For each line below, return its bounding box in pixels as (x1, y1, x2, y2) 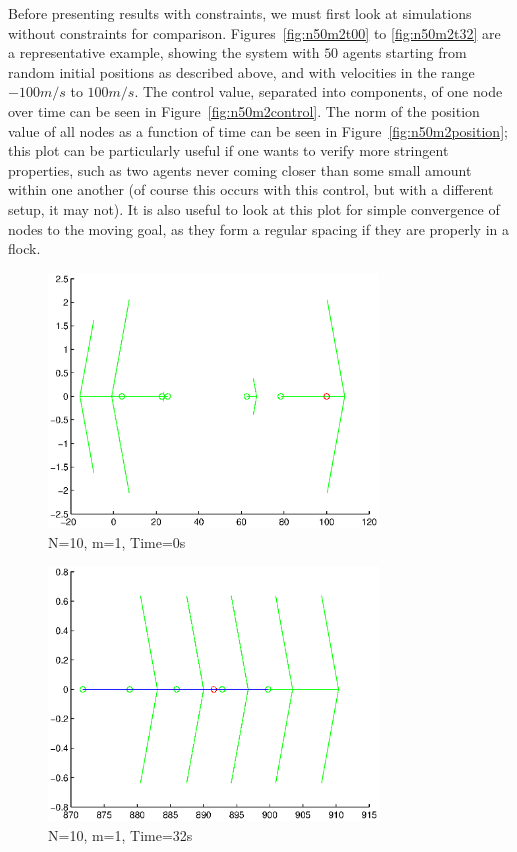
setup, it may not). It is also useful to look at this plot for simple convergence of (8, 198, 500, 219)
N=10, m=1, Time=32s (48, 824, 193, 845)
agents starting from (342, 42, 467, 63)
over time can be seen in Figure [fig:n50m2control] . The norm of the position (8, 100, 480, 121)
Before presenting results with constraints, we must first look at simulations (8, 3, 472, 23)
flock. (8, 238, 41, 259)
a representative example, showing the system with (8, 42, 320, 63)
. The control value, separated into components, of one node (134, 81, 503, 102)
